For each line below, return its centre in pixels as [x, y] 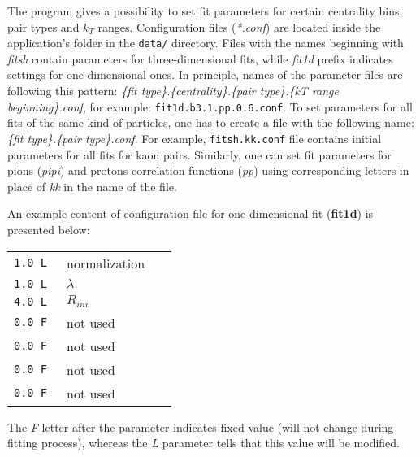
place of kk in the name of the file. [92, 186]
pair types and [43, 26]
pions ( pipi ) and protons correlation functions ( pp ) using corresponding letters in [208, 170]
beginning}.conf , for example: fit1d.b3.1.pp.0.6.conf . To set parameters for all [210, 106]
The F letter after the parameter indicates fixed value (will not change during [201, 427]
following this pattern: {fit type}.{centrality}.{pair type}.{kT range [173, 91]
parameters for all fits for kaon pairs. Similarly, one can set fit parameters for [199, 154]
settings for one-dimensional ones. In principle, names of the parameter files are [205, 74]
